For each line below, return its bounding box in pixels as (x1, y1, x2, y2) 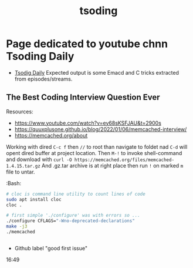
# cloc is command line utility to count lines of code (6, 191, 145, 197)
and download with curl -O (6, 156, 72, 163)
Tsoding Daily (6, 50, 75, 63)
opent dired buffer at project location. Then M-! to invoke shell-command (6, 149, 182, 156)
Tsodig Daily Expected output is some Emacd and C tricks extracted (14, 69, 179, 76)
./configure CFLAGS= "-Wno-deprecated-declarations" (6, 218, 135, 224)
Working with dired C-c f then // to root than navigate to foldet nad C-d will (6, 143, 188, 150)
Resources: (6, 108, 33, 115)
